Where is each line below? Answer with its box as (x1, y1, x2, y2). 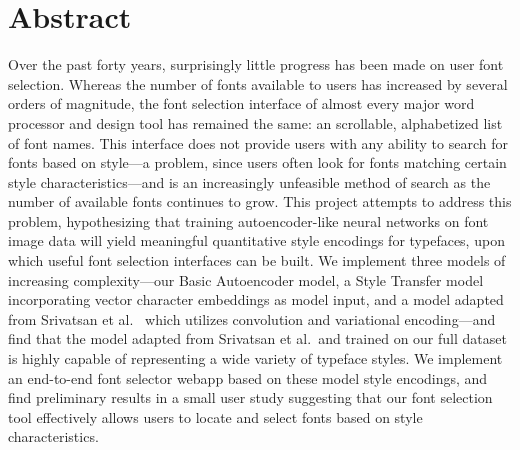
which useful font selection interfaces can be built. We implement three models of (8, 250, 506, 271)
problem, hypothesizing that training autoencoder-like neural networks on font (8, 210, 489, 231)
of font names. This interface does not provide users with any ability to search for (8, 132, 508, 153)
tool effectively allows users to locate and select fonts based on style (8, 406, 423, 427)
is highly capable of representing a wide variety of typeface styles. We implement (8, 348, 503, 369)
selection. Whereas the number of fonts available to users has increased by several (8, 73, 508, 94)
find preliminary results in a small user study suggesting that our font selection (8, 387, 493, 408)
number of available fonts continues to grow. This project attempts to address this (8, 191, 512, 212)
